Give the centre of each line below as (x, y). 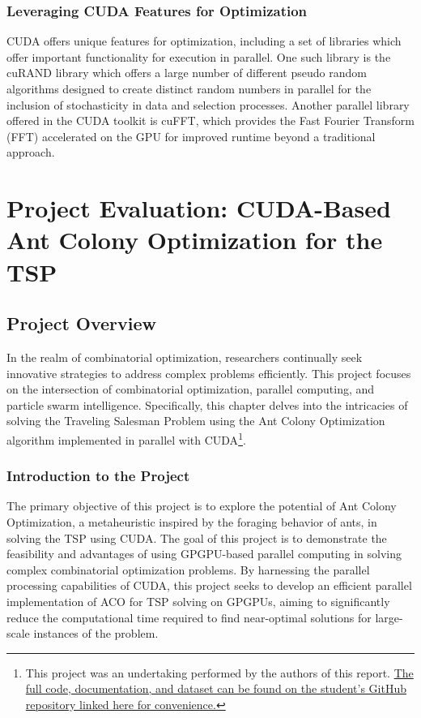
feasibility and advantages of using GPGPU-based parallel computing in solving (204, 554)
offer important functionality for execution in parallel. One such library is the (199, 56)
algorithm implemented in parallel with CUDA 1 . (126, 438)
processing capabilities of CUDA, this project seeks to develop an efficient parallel (209, 585)
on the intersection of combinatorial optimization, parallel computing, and (191, 389)
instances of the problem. (96, 633)
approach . (31, 152)
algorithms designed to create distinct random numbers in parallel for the (189, 88)
